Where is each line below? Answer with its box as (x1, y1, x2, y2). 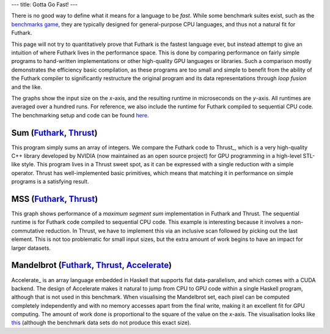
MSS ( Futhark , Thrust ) (11, 193, 98, 204)
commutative (11, 227, 45, 234)
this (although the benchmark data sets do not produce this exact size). (11, 319, 192, 327)
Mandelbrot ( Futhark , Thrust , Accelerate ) (11, 260, 172, 270)
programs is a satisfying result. (11, 178, 89, 185)
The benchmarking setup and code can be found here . (11, 111, 149, 119)
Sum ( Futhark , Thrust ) (11, 127, 98, 138)
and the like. (11, 83, 42, 91)
